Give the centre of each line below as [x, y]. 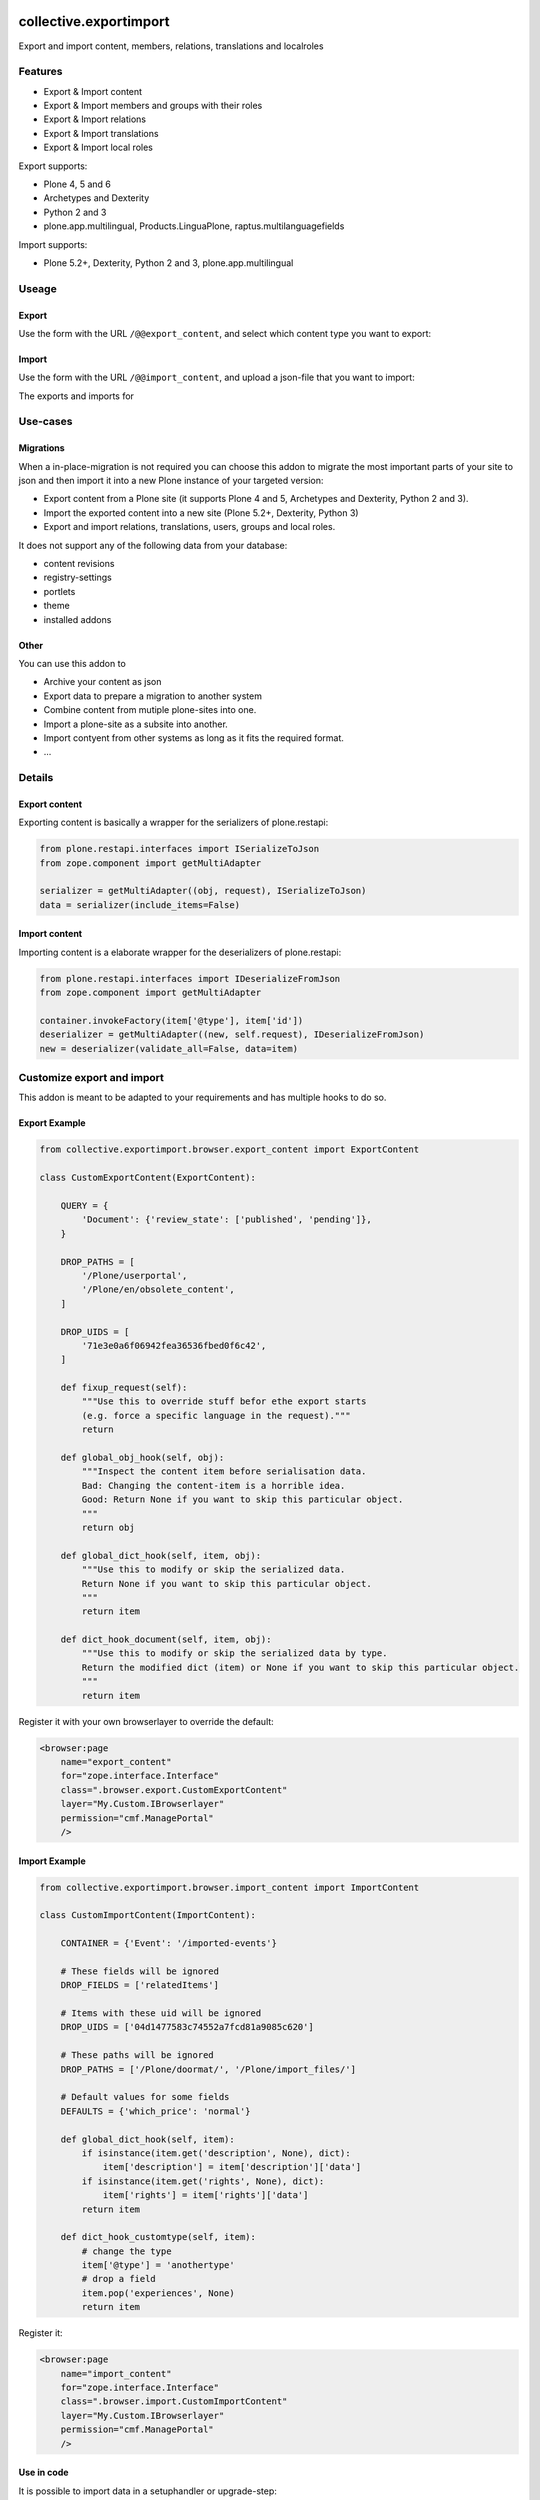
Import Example [52, 1861]
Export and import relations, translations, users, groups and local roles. [189, 527]
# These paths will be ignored [137, 2055]
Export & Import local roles [98, 147]
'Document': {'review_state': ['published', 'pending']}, [226, 1219]
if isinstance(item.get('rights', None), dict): [203, 2181]
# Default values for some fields [145, 2097]
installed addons [77, 619]
